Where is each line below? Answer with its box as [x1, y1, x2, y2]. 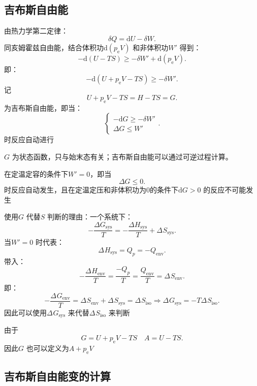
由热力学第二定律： [4, 25, 68, 36]
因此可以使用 [4, 307, 47, 317]
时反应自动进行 [4, 134, 54, 145]
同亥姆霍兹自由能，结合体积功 [4, 42, 104, 52]
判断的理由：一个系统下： [47, 211, 133, 222]
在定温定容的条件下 [4, 168, 68, 179]
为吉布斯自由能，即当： [4, 102, 82, 113]
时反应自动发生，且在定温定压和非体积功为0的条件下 [4, 184, 178, 195]
